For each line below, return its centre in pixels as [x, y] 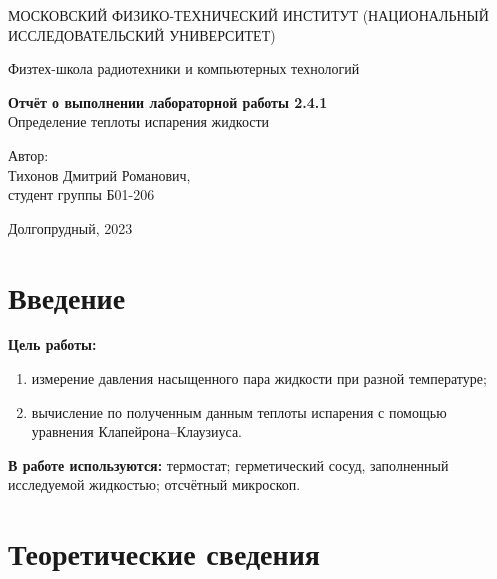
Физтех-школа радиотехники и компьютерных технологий [184, 68]
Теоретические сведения [164, 553]
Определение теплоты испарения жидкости [139, 121]
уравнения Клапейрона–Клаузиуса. [137, 431]
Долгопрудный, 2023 [70, 227]
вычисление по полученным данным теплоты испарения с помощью [239, 411]
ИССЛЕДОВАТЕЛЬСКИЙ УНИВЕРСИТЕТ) [142, 34]
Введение [67, 296]
